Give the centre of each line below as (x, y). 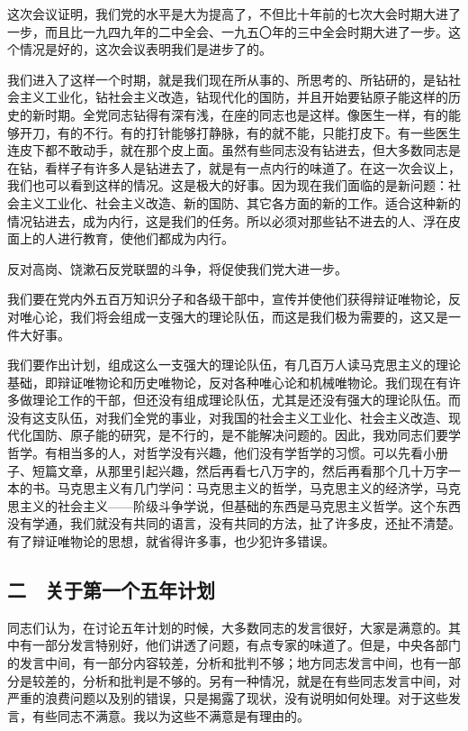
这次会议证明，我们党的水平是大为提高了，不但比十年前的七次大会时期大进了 (234, 14)
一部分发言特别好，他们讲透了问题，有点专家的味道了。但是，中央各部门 (246, 645)
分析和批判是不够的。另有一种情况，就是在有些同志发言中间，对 (271, 680)
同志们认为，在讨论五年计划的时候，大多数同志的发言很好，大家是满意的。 (228, 627)
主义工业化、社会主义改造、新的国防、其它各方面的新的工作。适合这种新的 (240, 202)
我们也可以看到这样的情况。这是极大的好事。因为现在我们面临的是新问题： (228, 185)
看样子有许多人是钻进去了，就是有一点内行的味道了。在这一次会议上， (252, 167)
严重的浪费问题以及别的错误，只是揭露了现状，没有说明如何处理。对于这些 (228, 698)
